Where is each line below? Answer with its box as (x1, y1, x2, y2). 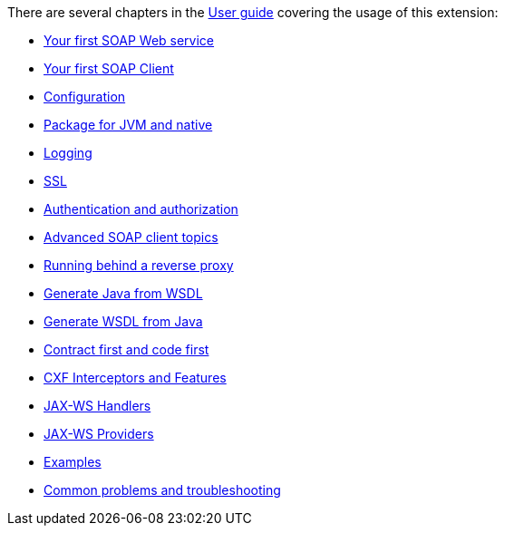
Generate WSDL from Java (44, 314, 203, 329)
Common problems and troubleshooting (44, 482, 281, 498)
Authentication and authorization (44, 201, 238, 217)
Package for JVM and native (44, 117, 213, 132)
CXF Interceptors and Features (44, 370, 227, 385)
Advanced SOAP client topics (44, 229, 219, 245)
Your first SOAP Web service (44, 33, 215, 48)
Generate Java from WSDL (44, 286, 203, 301)
